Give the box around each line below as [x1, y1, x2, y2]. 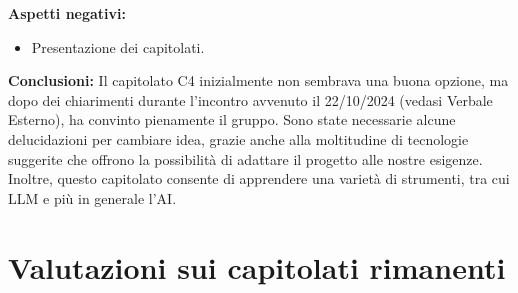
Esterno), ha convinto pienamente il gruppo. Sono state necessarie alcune [8, 109, 456, 130]
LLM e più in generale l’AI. [8, 187, 177, 208]
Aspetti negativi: [8, 3, 126, 23]
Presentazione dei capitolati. [31, 36, 205, 57]
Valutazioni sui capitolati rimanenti [8, 246, 506, 287]
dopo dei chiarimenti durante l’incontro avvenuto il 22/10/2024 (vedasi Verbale [8, 89, 493, 110]
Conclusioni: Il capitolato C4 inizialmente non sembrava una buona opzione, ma [8, 70, 509, 91]
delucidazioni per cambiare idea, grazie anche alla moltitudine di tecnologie [8, 128, 469, 149]
